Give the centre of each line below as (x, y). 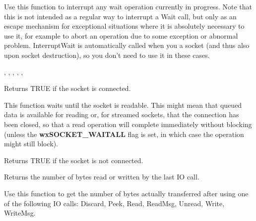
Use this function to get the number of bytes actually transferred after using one (126, 193)
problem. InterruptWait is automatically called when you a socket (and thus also (127, 45)
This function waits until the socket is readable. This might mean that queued (123, 105)
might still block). (31, 144)
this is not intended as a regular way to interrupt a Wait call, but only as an (120, 16)
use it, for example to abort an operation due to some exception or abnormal (121, 35)
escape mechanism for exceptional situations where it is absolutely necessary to (124, 26)
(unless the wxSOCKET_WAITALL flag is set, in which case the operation (124, 134)
